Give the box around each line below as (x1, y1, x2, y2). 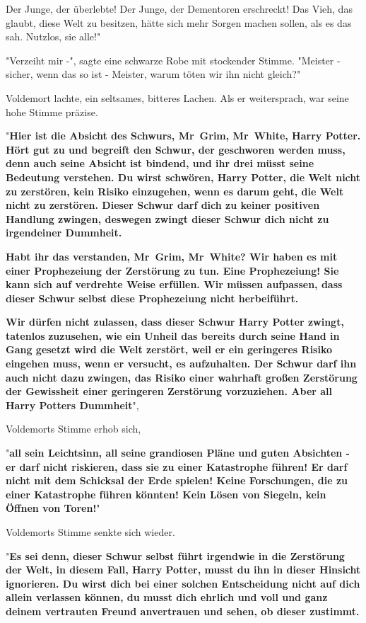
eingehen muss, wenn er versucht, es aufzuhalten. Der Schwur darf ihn (6, 356, 357, 371)
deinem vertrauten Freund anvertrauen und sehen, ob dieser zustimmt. (6, 603, 360, 618)
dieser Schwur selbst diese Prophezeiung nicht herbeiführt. (6, 290, 299, 305)
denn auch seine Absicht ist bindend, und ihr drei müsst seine (6, 156, 314, 171)
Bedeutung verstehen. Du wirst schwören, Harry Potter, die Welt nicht (6, 169, 361, 184)
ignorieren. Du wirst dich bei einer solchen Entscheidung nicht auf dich (6, 576, 360, 590)
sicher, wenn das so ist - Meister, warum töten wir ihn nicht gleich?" (6, 67, 301, 81)
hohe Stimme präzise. (6, 104, 98, 119)
